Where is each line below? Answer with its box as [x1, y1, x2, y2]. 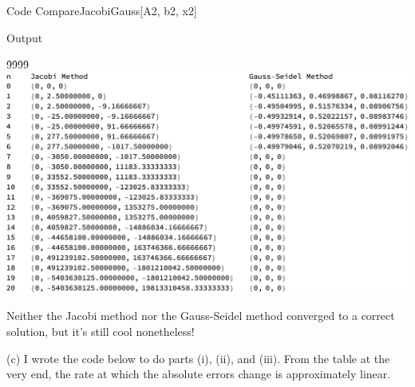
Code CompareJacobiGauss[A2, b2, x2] [6, 2, 197, 18]
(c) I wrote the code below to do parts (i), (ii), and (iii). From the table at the [6, 349, 390, 366]
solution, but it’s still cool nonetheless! [6, 323, 195, 340]
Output [6, 29, 43, 45]
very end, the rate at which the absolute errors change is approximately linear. [6, 365, 391, 382]
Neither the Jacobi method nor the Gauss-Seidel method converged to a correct [6, 307, 395, 324]
